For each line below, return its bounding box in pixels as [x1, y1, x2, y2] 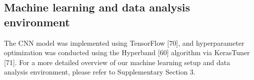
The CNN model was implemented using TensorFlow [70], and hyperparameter [4, 37, 245, 48]
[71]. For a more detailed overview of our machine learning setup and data [4, 57, 230, 67]
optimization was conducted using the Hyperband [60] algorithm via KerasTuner [4, 47, 250, 58]
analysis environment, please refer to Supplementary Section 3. [4, 67, 196, 77]
